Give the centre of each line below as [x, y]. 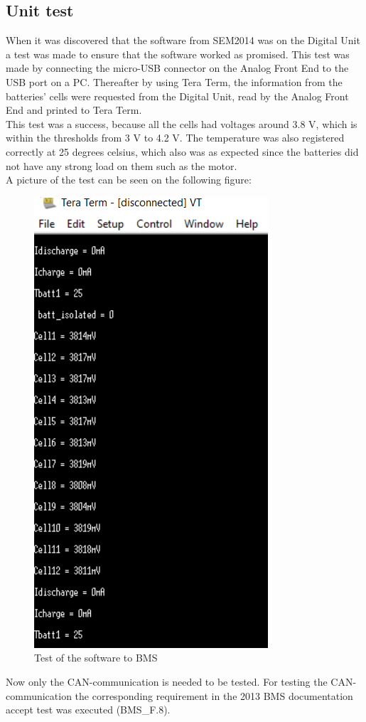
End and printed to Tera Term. [74, 110]
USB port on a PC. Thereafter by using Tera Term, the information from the [174, 81]
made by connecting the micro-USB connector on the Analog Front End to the [177, 68]
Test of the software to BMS [96, 658]
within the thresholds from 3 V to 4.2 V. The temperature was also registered [175, 138]
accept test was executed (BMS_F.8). [88, 710]
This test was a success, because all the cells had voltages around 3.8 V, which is [182, 123]
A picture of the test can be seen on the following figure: [129, 180]
